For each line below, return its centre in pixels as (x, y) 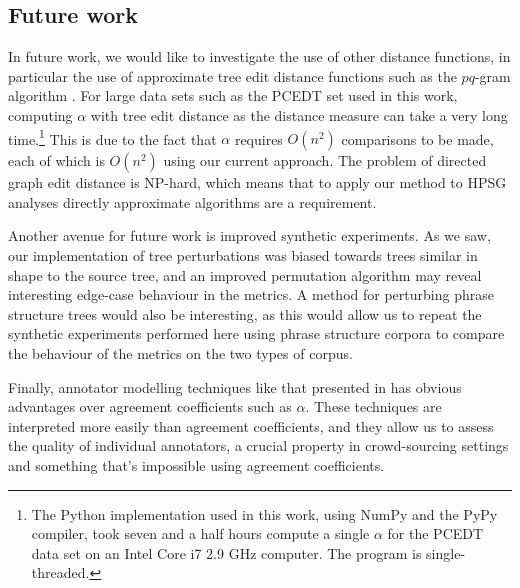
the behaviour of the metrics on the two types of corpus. (180, 352)
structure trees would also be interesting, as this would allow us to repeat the (245, 313)
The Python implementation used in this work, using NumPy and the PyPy (264, 513)
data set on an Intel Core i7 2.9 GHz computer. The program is (226, 552)
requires (258, 138)
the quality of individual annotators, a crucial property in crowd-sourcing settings (258, 445)
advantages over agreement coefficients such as (150, 406)
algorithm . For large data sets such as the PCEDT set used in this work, (233, 95)
